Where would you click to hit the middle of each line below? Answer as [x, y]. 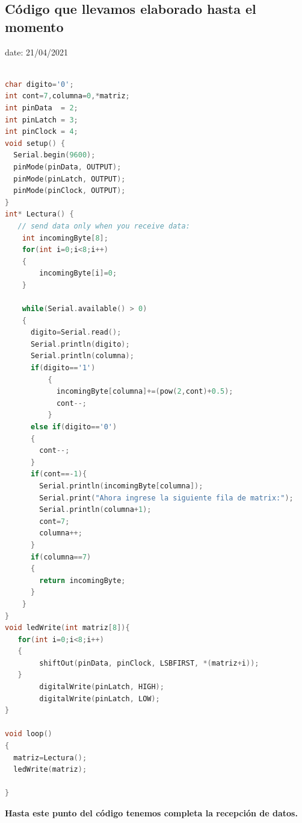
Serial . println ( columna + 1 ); [95, 510]
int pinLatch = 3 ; [42, 120]
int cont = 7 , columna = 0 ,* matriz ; [67, 96]
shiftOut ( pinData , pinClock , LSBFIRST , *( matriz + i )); [149, 663]
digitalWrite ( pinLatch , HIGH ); [102, 687]
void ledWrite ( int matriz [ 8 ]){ [67, 628]
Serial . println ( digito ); [80, 344]
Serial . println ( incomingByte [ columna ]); [121, 486]
